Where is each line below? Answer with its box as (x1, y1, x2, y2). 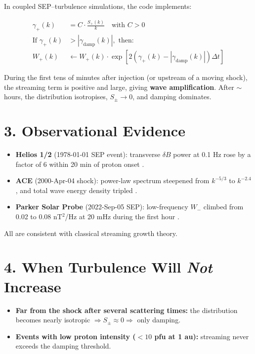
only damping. (137, 315, 181, 325)
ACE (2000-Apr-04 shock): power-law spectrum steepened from (15, 175, 210, 186)
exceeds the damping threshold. (15, 341, 111, 351)
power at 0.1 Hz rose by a (173, 149, 251, 159)
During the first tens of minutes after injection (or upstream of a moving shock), (4, 72, 248, 82)
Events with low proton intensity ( (15, 331, 136, 341)
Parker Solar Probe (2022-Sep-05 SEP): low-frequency (15, 201, 188, 212)
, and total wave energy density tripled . (15, 185, 137, 195)
